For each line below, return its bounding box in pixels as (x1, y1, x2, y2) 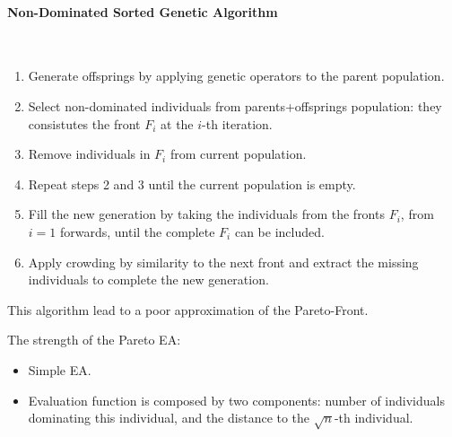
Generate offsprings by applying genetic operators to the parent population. (28, 66, 445, 85)
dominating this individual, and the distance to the (28, 408, 310, 427)
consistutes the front (28, 114, 141, 133)
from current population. (169, 144, 307, 163)
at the (161, 114, 194, 133)
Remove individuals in (28, 144, 151, 163)
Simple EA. (28, 360, 91, 379)
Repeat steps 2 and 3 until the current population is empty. (28, 174, 356, 193)
